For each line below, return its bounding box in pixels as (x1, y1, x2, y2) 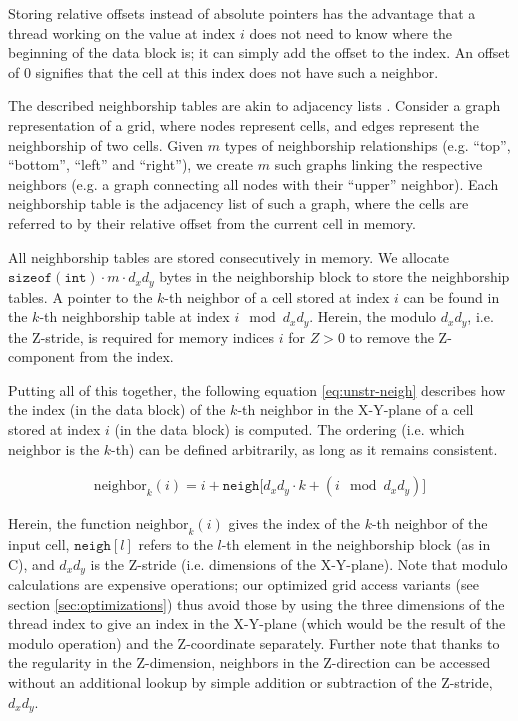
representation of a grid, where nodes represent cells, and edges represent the (8, 114, 479, 135)
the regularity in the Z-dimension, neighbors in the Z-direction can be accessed (8, 652, 491, 673)
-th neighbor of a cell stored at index (164, 286, 390, 307)
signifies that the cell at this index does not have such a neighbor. (35, 61, 439, 82)
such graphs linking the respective (274, 154, 483, 175)
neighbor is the (8, 438, 100, 459)
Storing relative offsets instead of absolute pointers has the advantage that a (8, 3, 476, 23)
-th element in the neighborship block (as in (221, 534, 491, 555)
